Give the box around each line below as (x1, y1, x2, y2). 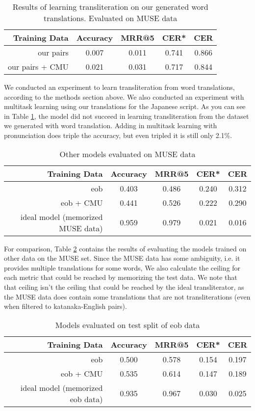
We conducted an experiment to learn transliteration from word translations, (4, 82, 235, 92)
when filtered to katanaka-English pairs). (4, 301, 127, 311)
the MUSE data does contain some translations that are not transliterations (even (4, 291, 251, 301)
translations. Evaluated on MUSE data (44, 12, 178, 24)
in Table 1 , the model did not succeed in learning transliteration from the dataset (4, 110, 249, 121)
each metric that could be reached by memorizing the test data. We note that (4, 272, 237, 282)
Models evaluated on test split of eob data (55, 319, 200, 330)
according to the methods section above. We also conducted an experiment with (4, 91, 244, 102)
